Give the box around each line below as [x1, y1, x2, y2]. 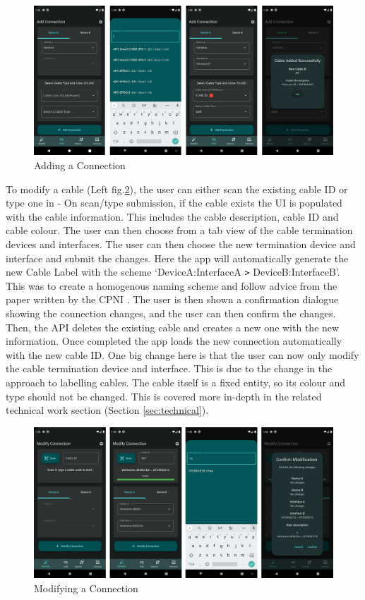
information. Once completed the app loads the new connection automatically [6, 333, 342, 348]
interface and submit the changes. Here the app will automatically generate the [6, 250, 349, 265]
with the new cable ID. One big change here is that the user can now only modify [6, 347, 359, 362]
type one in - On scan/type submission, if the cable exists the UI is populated [6, 195, 342, 210]
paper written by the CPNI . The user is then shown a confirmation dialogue [6, 292, 339, 307]
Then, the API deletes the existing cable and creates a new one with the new [6, 319, 340, 334]
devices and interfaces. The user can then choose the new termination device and [6, 236, 356, 251]
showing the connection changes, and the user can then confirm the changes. [6, 306, 336, 320]
